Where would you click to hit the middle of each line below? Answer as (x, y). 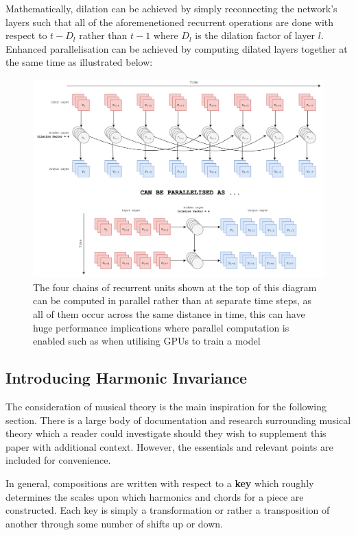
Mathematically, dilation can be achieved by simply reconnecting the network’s (171, 8)
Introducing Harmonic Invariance (127, 378)
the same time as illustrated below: (79, 62)
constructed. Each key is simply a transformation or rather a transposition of (168, 510)
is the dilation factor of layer (255, 35)
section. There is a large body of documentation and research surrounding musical (178, 420)
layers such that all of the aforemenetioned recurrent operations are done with (170, 22)
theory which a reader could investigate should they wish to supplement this (166, 433)
